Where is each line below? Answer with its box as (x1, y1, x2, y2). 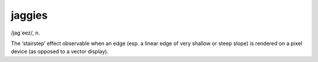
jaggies (11, 9, 48, 22)
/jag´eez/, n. (11, 29, 41, 36)
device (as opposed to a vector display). (11, 48, 109, 55)
